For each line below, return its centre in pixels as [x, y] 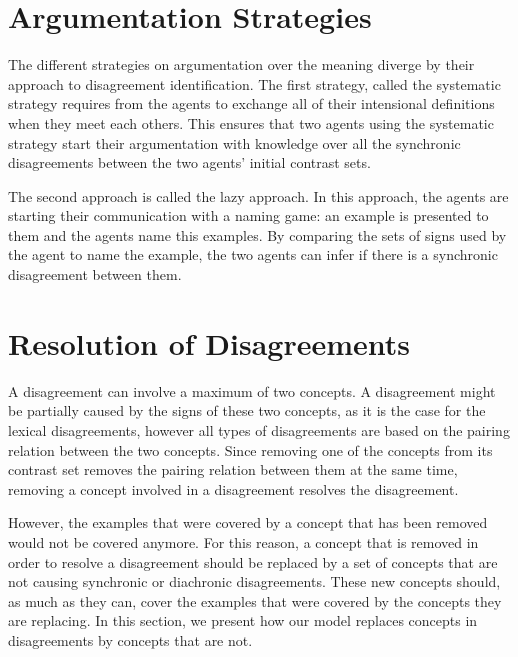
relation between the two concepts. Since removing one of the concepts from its [250, 449]
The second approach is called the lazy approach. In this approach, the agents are [258, 195]
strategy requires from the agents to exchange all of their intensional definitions [251, 103]
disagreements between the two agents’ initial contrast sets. [189, 162]
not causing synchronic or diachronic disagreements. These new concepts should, [254, 581]
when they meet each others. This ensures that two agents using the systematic [251, 122]
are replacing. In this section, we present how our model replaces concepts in [243, 620]
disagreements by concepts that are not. [130, 639]
